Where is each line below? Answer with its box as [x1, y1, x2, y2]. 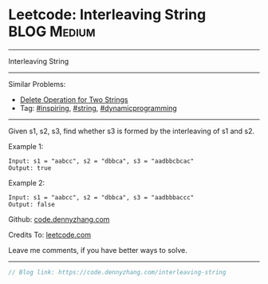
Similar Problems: [8, 79, 66, 89]
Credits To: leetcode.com [8, 230, 92, 239]
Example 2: [8, 178, 45, 187]
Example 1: [8, 141, 44, 151]
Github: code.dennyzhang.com [8, 214, 110, 224]
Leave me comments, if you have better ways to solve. [8, 245, 187, 254]
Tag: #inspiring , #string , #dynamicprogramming [19, 103, 177, 112]
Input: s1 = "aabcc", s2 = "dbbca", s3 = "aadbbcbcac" [8, 157, 195, 165]
